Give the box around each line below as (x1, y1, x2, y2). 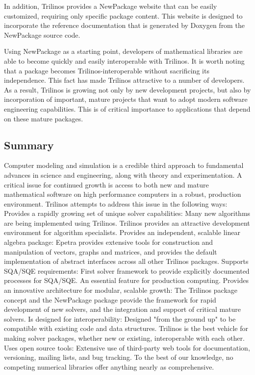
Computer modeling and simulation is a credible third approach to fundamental (4, 160, 244, 170)
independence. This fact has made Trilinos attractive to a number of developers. (4, 75, 245, 85)
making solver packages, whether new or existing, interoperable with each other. (4, 333, 245, 343)
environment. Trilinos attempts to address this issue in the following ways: (4, 198, 228, 209)
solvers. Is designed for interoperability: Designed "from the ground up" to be (4, 313, 236, 324)
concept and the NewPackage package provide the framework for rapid (4, 294, 216, 305)
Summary (4, 137, 54, 152)
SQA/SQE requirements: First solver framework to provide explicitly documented (4, 265, 250, 276)
